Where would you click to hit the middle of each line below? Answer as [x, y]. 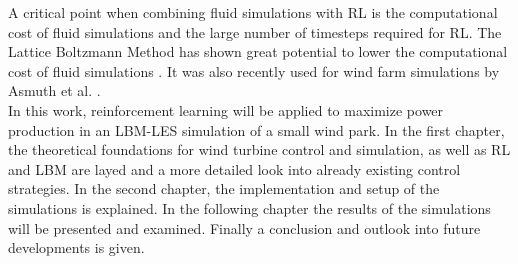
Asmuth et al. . [54, 90]
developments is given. [76, 247]
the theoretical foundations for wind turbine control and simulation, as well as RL [259, 149]
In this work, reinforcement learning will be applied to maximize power [226, 109]
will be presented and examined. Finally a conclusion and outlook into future [244, 227]
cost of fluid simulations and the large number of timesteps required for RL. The [255, 31]
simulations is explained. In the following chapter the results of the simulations [249, 207]
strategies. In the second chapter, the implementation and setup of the [224, 188]
